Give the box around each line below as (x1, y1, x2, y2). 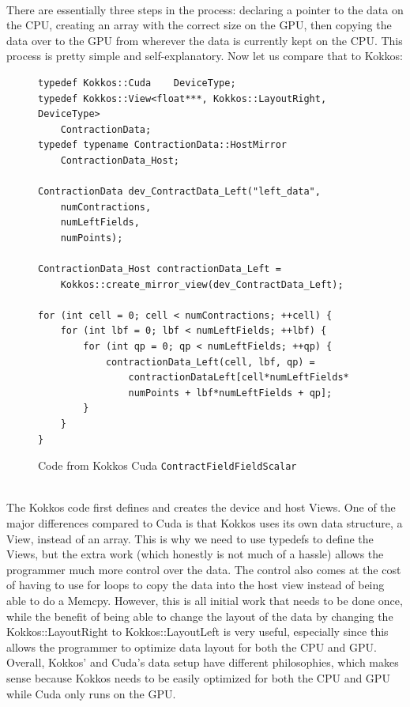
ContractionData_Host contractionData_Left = (38, 263, 281, 275)
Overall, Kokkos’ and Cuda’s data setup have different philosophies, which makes (6, 654, 399, 671)
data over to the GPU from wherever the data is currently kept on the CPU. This (6, 32, 403, 48)
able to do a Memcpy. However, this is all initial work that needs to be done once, (6, 592, 403, 609)
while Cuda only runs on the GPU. (6, 685, 176, 701)
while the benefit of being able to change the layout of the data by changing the (6, 607, 393, 624)
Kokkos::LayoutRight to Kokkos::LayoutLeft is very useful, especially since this (6, 623, 389, 640)
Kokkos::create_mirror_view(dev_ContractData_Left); (60, 278, 344, 290)
